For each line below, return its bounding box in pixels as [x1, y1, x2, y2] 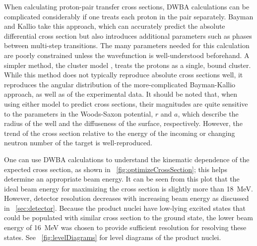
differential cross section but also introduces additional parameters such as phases [4, 30, 252, 41]
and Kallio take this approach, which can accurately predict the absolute [4, 21, 225, 31]
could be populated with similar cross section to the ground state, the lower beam [4, 212, 253, 223]
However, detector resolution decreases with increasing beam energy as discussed [4, 193, 249, 203]
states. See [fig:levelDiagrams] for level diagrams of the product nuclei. [4, 232, 221, 242]
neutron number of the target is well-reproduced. [4, 137, 152, 148]
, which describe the [178, 108, 239, 119]
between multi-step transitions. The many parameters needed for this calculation [4, 40, 250, 51]
